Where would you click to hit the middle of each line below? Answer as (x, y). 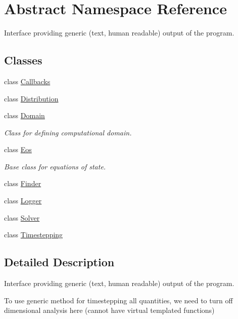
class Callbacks (27, 81)
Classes (23, 60)
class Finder (23, 183)
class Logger (23, 201)
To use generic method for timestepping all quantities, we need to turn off (118, 300)
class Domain (25, 115)
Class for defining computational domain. (68, 132)
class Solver (22, 217)
